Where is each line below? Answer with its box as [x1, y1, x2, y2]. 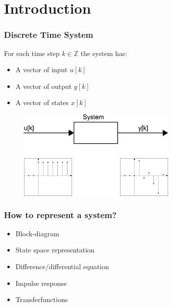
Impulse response [15, 278, 67, 288]
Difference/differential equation [15, 261, 109, 271]
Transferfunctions [15, 294, 68, 305]
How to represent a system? [4, 209, 117, 221]
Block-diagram [15, 228, 59, 238]
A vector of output [15, 81, 72, 91]
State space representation [15, 245, 95, 255]
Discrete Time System [4, 28, 94, 41]
